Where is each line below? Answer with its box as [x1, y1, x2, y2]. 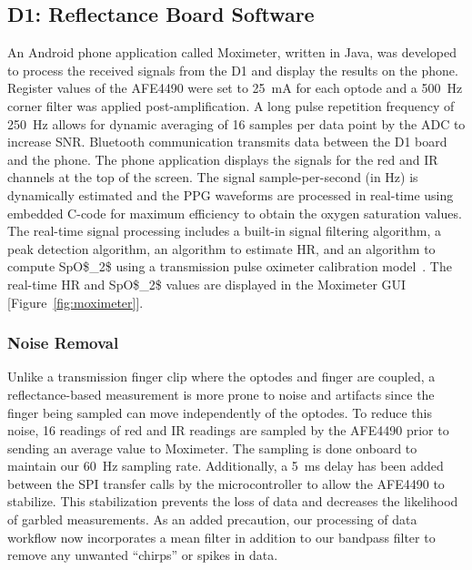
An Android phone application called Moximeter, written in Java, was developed [7, 43, 457, 62]
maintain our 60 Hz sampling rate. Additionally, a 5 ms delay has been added [7, 456, 444, 475]
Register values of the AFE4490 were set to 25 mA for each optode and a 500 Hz [7, 78, 463, 97]
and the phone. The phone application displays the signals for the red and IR [7, 149, 438, 168]
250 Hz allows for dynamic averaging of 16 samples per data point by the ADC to [7, 114, 466, 133]
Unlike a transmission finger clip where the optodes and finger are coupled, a [7, 367, 436, 386]
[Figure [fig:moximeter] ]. [7, 292, 144, 311]
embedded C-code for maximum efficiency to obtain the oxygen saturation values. [7, 203, 462, 222]
